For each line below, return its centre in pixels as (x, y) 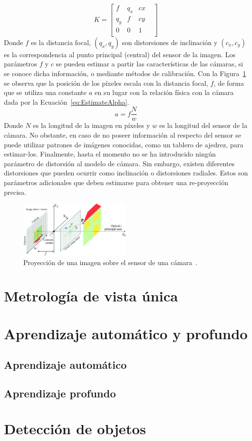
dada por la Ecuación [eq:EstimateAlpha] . (67, 102)
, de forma (229, 83)
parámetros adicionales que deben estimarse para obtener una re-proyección (116, 182)
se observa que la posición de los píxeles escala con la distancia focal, (106, 83)
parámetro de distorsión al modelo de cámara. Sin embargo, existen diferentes (119, 163)
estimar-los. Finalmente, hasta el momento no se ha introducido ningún (110, 154)
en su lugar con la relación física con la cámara (164, 92)
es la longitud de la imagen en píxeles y (92, 125)
